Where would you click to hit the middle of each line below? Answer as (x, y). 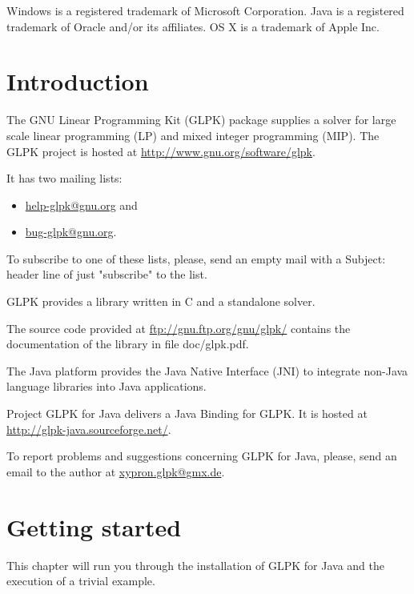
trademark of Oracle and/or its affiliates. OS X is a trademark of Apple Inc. (193, 26)
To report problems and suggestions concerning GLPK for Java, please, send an (202, 456)
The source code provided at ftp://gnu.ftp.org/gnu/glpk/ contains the (179, 328)
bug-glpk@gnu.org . (71, 232)
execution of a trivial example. (81, 581)
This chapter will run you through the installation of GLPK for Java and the (195, 565)
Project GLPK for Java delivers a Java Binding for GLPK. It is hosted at (187, 413)
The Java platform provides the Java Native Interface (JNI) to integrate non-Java (207, 370)
